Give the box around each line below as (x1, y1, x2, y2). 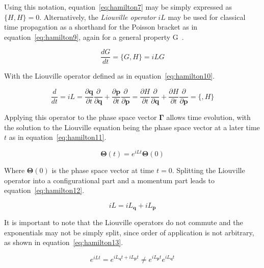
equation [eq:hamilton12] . (4, 185, 85, 196)
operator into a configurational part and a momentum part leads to (4, 175, 215, 185)
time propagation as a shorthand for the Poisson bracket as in (4, 21, 198, 32)
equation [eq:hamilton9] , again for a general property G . (4, 31, 184, 42)
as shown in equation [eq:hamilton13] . (4, 237, 123, 248)
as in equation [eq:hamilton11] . (9, 132, 107, 142)
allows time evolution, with (166, 112, 251, 123)
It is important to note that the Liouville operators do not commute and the (4, 217, 243, 228)
